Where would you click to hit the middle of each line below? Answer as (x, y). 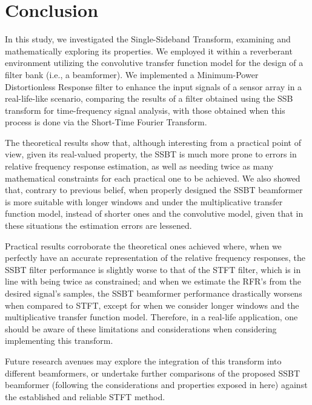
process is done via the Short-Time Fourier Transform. (106, 122)
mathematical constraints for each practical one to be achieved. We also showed (153, 178)
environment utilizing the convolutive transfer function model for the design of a (154, 63)
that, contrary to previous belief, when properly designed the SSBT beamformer (154, 190)
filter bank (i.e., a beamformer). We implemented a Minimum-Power (132, 74)
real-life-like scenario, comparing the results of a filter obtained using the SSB (149, 98)
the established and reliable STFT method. (85, 396)
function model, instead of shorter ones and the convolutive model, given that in (154, 213)
